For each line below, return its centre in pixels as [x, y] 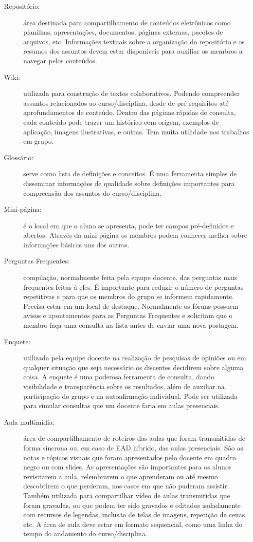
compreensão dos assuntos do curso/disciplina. [92, 193]
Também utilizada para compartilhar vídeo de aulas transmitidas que [127, 495]
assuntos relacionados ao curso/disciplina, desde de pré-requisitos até [126, 103]
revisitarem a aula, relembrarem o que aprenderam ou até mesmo [121, 476]
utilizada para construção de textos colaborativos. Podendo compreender [132, 93]
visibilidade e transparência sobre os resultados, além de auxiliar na [124, 386]
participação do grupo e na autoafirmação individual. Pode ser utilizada [130, 396]
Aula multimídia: [29, 421]
